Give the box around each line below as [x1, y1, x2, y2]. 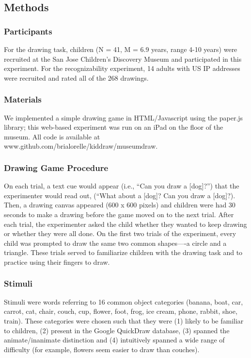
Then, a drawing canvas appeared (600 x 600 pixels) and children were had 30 [4, 200, 235, 210]
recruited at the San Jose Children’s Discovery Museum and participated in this [4, 53, 242, 64]
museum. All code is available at [4, 131, 100, 141]
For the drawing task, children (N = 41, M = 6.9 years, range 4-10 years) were [4, 44, 237, 54]
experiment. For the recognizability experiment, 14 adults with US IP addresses [4, 63, 240, 73]
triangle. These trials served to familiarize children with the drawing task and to [4, 247, 243, 257]
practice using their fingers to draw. [4, 256, 110, 267]
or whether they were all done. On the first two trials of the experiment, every [4, 228, 236, 239]
